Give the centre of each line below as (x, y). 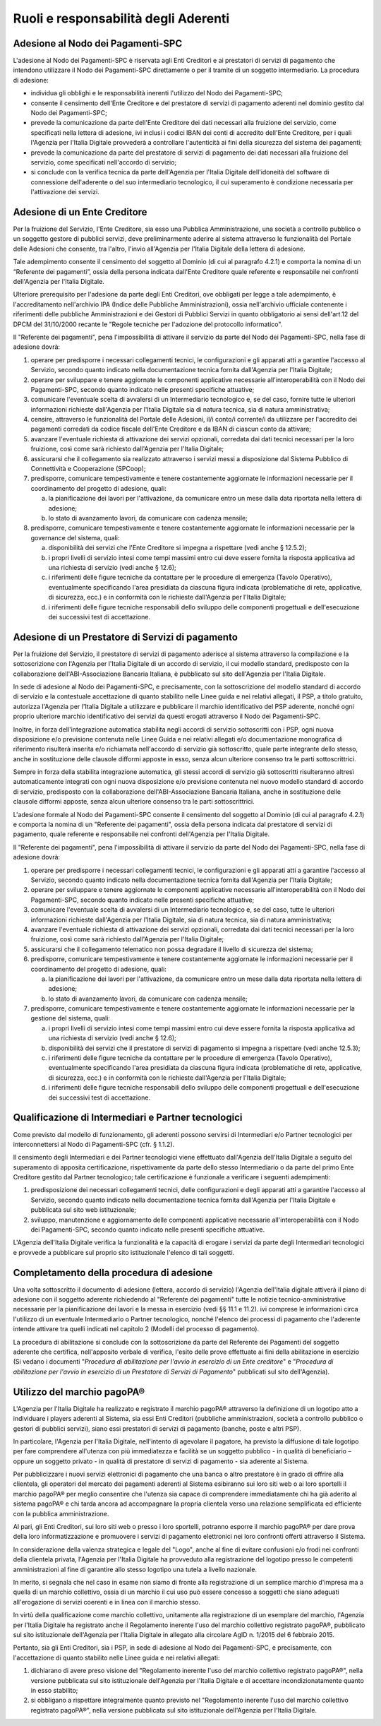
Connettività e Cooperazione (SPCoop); (88, 469)
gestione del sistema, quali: (71, 1018)
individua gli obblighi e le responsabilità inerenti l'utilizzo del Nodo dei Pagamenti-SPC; (157, 93)
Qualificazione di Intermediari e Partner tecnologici (128, 1118)
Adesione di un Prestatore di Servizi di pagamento (125, 637)
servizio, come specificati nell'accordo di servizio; (104, 162)
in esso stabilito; (54, 1690)
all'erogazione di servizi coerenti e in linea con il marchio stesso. (107, 1602)
